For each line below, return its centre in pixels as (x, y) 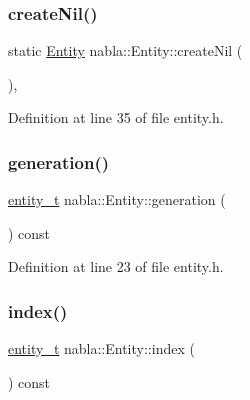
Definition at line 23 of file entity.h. (116, 266)
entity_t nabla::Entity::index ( (101, 348)
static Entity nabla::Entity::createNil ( (125, 50)
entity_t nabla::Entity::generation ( (117, 199)
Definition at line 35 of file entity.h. (116, 117)
